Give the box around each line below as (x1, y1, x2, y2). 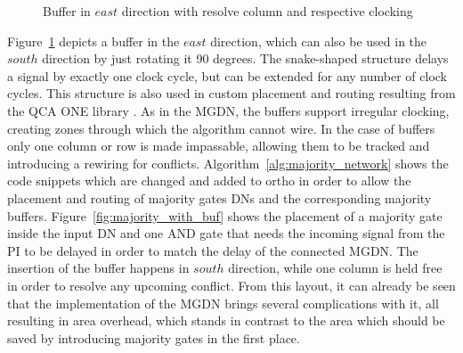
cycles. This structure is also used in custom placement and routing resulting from (7, 84, 456, 103)
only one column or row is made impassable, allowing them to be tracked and (7, 136, 430, 155)
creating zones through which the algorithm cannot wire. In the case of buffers (7, 119, 435, 137)
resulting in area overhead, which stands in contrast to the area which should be (7, 311, 445, 330)
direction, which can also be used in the (210, 31, 427, 50)
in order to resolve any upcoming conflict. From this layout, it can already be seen (7, 275, 456, 294)
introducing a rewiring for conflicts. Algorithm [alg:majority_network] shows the (7, 153, 449, 172)
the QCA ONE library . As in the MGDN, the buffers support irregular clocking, (7, 101, 450, 119)
